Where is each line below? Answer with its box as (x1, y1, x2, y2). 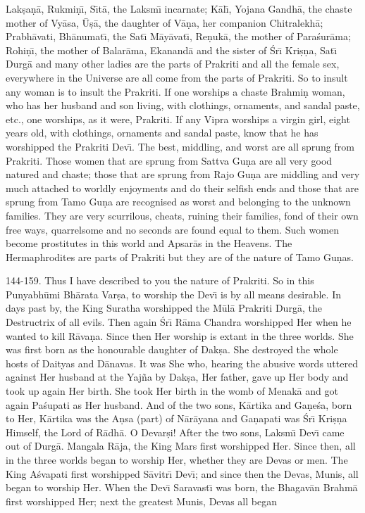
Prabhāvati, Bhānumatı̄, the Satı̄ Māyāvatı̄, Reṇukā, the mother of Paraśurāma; (6, 29, 351, 44)
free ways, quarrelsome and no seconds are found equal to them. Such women (6, 222, 339, 236)
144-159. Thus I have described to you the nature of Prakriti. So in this (6, 273, 314, 288)
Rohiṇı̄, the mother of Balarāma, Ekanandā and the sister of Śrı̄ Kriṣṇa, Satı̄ (6, 42, 338, 57)
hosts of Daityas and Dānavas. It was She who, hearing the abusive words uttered (6, 355, 358, 370)
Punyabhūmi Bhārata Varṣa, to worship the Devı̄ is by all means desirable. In (6, 286, 341, 301)
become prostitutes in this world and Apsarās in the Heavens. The (6, 236, 292, 251)
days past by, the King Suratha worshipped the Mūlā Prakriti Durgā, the (6, 300, 322, 315)
